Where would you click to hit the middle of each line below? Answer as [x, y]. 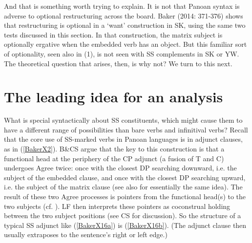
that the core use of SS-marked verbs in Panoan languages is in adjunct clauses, [123, 139]
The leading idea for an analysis [114, 97]
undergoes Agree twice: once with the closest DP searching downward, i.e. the [120, 168]
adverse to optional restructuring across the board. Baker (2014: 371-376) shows [124, 15]
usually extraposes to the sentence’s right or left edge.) [86, 234]
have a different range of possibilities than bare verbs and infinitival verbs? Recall [126, 129]
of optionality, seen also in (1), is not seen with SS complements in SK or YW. [122, 53]
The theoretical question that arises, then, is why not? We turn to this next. [118, 63]
